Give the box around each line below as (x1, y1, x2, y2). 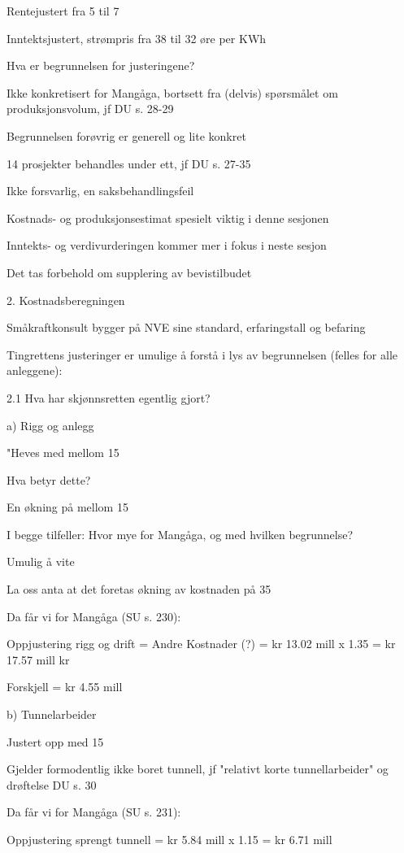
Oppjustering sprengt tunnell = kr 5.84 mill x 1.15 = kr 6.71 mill (7, 831, 332, 847)
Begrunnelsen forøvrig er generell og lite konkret (7, 127, 246, 144)
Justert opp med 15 (7, 733, 104, 750)
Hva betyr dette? (7, 471, 91, 488)
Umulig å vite (7, 553, 75, 570)
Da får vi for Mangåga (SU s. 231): (7, 803, 181, 820)
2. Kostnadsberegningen (7, 291, 125, 308)
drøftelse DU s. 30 (7, 776, 97, 793)
